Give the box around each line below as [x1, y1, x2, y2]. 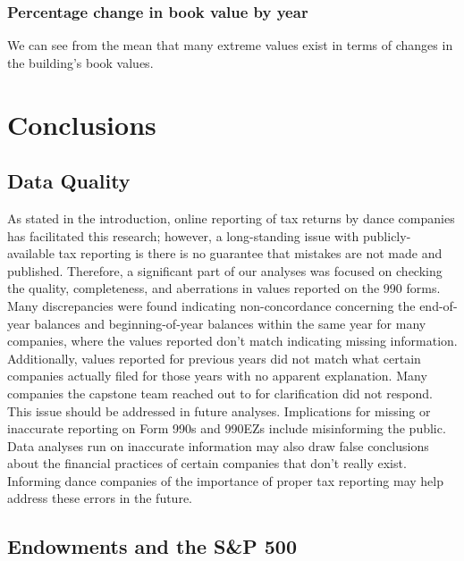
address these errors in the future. [7, 489, 193, 507]
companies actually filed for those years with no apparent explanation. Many [7, 366, 427, 385]
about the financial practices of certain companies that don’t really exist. [7, 454, 407, 473]
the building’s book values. [7, 53, 154, 71]
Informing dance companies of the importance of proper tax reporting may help [7, 471, 444, 490]
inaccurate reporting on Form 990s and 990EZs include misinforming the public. [7, 419, 446, 438]
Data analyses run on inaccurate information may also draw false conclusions [7, 436, 429, 455]
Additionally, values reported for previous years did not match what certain [7, 348, 421, 367]
